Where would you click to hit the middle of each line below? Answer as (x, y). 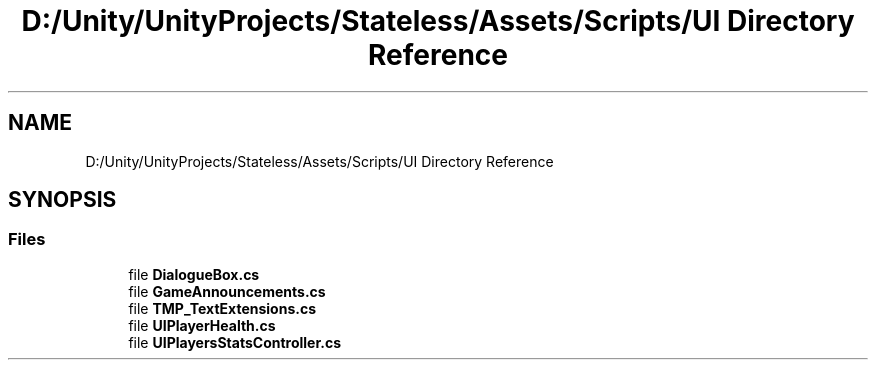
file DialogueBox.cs (194, 274)
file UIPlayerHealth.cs (202, 325)
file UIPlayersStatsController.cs (235, 342)
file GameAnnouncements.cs (227, 291)
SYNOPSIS (62, 200)
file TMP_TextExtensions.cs (222, 308)
